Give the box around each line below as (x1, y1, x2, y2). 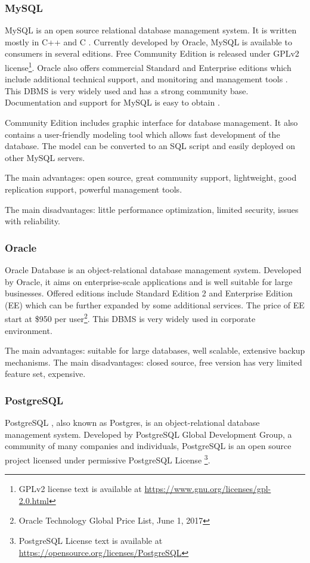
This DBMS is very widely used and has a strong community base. (5, 84, 249, 97)
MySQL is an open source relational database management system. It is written (5, 24, 297, 36)
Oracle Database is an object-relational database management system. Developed (5, 264, 302, 276)
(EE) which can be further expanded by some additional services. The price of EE (5, 298, 305, 311)
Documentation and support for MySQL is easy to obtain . (5, 96, 220, 109)
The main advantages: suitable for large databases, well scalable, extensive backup (5, 344, 305, 357)
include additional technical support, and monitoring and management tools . (5, 73, 288, 85)
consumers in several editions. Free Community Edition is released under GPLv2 (5, 47, 299, 60)
